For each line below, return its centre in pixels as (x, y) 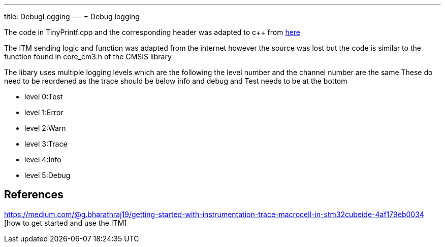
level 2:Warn (45, 128)
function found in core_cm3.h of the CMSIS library (88, 57)
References (34, 195)
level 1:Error (44, 112)
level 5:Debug (47, 175)
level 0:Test (44, 97)
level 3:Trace (46, 144)
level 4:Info (43, 160)
